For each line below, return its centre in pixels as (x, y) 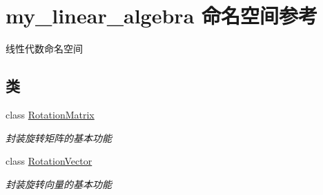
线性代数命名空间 (44, 49)
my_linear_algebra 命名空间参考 (162, 16)
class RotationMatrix (50, 114)
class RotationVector (49, 161)
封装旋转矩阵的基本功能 (59, 137)
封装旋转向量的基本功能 (59, 184)
